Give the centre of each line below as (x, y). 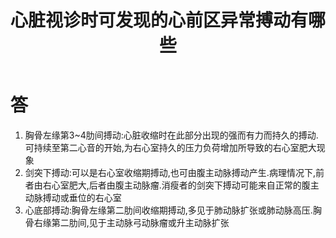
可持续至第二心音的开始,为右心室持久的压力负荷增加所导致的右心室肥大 (170, 147)
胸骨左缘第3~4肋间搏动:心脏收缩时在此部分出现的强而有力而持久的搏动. (171, 135)
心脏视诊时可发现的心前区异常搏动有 (159, 20)
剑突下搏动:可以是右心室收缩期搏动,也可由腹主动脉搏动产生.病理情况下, (170, 172)
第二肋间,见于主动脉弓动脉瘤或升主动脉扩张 (140, 222)
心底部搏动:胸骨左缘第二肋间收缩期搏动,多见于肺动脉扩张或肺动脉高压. (168, 210)
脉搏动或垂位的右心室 (77, 197)
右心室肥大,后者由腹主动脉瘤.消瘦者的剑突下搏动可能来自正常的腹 (176, 185)
